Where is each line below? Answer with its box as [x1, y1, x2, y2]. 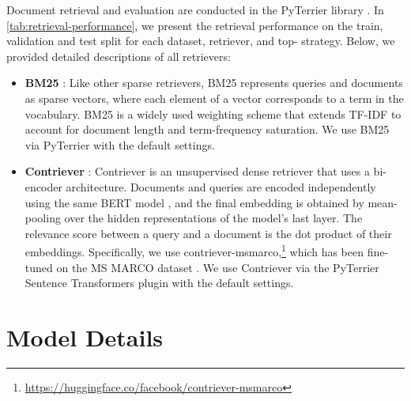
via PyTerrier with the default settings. [25, 136, 215, 153]
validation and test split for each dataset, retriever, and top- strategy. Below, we [6, 32, 395, 49]
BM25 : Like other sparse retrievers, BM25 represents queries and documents [25, 74, 403, 91]
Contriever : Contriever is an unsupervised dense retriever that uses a [25, 163, 370, 180]
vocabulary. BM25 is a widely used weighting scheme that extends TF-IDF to [25, 105, 402, 122]
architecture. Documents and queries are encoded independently [66, 178, 376, 195]
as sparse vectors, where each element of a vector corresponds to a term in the [25, 89, 404, 106]
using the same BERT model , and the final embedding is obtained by [25, 194, 364, 210]
